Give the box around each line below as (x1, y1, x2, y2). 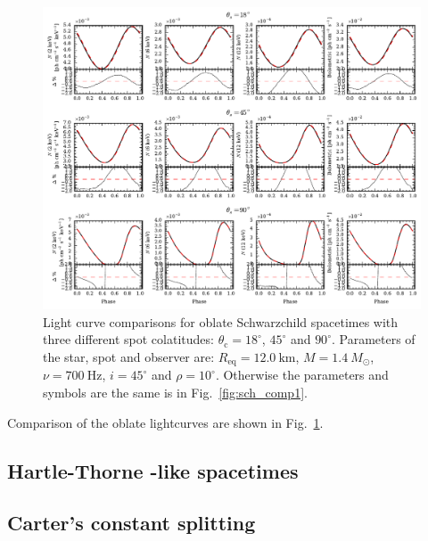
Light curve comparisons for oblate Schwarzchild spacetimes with (43, 312, 399, 331)
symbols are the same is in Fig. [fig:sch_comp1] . (43, 382, 308, 401)
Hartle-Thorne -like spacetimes (7, 456, 299, 484)
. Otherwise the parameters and (215, 365, 389, 384)
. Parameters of (331, 330, 416, 348)
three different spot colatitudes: (43, 330, 214, 348)
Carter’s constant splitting (7, 509, 256, 537)
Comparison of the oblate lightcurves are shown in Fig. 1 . (7, 413, 324, 431)
